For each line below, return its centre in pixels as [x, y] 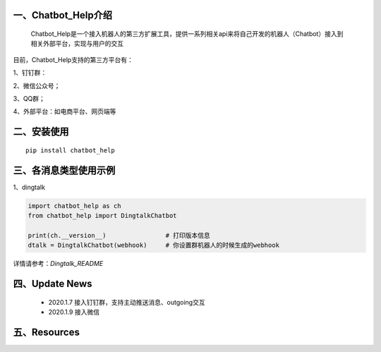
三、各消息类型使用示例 [64, 170]
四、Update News [53, 284]
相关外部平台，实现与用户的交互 [77, 44]
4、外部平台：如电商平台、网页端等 [65, 111]
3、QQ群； [29, 98]
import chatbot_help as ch [74, 206]
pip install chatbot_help [71, 150]
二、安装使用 [41, 132]
